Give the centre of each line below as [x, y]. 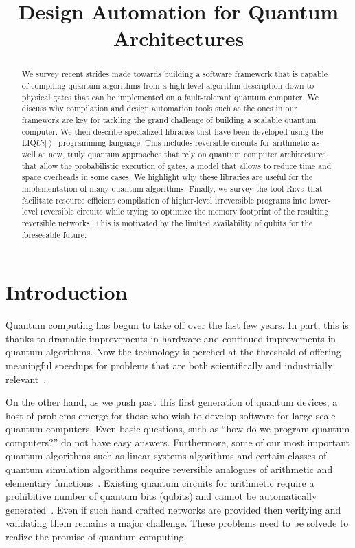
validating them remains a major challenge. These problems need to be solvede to [177, 523]
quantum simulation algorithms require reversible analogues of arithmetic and [169, 469]
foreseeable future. [54, 234]
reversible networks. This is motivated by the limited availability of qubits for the [167, 222]
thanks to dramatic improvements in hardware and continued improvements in [171, 338]
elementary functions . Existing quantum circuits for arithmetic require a [160, 482]
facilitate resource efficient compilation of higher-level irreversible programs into [164, 200]
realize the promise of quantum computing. [96, 537]
